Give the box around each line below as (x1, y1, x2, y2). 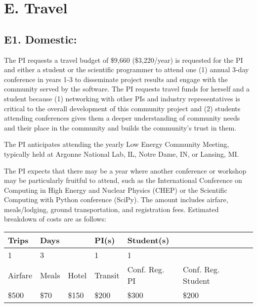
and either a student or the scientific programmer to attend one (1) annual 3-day (4, 64, 249, 75)
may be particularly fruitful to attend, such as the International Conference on (4, 175, 242, 185)
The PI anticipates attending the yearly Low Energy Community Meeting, (4, 139, 229, 149)
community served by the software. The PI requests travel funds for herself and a (4, 84, 250, 94)
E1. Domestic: (4, 31, 77, 46)
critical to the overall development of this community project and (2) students (4, 103, 241, 113)
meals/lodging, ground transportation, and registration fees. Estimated (4, 204, 219, 214)
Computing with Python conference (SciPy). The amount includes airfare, (4, 194, 228, 205)
